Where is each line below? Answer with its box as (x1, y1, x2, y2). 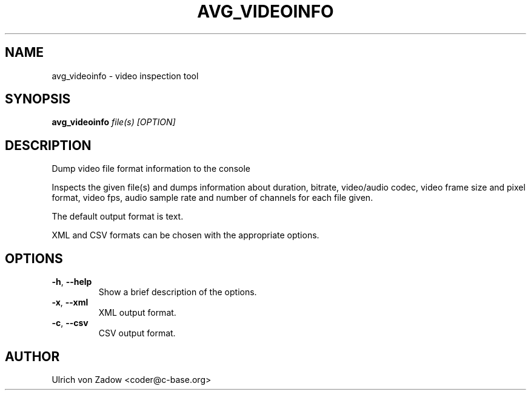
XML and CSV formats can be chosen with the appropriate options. (52, 230, 319, 241)
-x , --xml (52, 297, 88, 308)
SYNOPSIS (5, 91, 71, 107)
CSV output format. (98, 328, 176, 339)
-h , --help (52, 276, 92, 287)
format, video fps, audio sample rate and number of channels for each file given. (52, 192, 373, 203)
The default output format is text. (52, 211, 184, 222)
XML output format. (98, 307, 176, 318)
